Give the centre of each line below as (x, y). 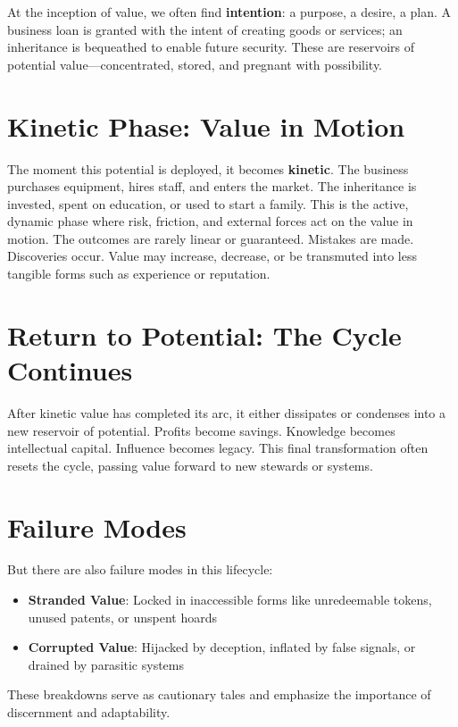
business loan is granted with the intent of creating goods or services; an (205, 29)
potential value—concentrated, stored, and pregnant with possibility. (195, 64)
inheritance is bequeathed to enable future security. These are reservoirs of (211, 47)
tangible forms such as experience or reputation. (139, 274)
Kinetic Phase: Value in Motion (206, 125)
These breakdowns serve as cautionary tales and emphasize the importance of (219, 694)
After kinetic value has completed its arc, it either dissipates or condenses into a (227, 412)
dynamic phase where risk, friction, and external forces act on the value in (210, 221)
